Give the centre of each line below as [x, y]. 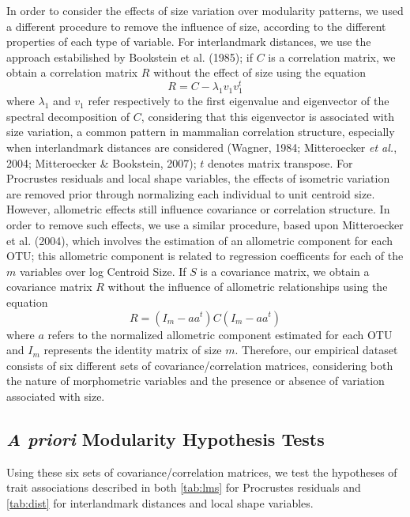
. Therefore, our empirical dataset [316, 350]
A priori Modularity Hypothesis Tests [166, 438]
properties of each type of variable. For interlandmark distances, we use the [189, 42]
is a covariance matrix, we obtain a [285, 271]
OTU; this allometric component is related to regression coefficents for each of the [205, 256]
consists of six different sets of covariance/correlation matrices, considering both [200, 365]
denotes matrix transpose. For [280, 162]
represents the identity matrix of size [133, 350]
